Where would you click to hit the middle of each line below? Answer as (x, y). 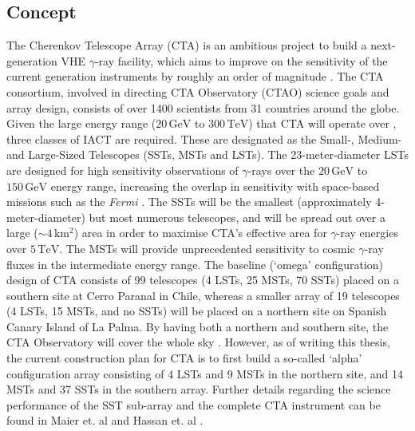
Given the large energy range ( (81, 123)
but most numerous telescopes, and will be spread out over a (237, 217)
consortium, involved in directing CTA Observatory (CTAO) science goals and (198, 91)
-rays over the (281, 170)
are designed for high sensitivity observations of (123, 170)
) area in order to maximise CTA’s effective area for (200, 233)
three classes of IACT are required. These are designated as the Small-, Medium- (204, 138)
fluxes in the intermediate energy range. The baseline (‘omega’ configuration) (195, 264)
